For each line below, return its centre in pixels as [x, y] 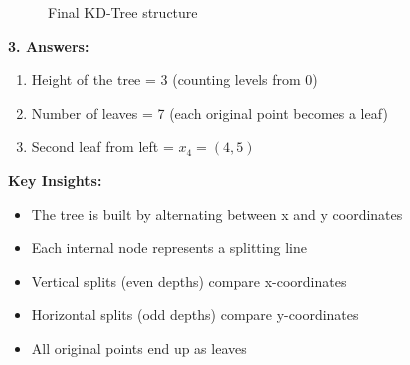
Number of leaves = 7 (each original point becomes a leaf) [209, 112]
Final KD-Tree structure [123, 12]
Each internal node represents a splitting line [169, 247]
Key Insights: [55, 179]
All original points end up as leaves [139, 347]
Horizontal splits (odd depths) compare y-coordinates [195, 314]
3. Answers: [49, 45]
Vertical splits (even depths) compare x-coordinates [189, 280]
